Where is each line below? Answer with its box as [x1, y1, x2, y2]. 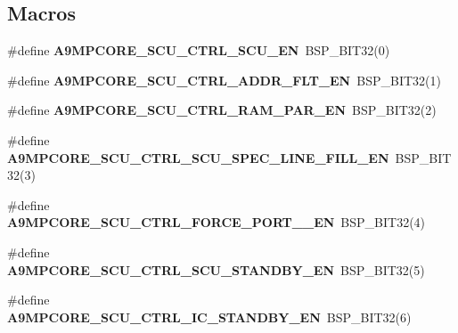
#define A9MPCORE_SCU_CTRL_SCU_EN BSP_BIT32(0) [7, 41, 390, 60]
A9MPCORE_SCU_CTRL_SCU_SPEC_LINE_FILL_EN [7, 148, 389, 166]
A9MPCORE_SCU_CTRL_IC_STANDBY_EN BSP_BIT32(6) [7, 307, 412, 326]
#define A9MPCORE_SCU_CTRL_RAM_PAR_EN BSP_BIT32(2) [7, 101, 437, 119]
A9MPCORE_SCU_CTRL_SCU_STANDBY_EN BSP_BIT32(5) [7, 260, 425, 279]
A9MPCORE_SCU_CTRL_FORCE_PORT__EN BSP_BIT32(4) [7, 213, 426, 231]
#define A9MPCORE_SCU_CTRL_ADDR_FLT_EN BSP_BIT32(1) [7, 70, 441, 89]
